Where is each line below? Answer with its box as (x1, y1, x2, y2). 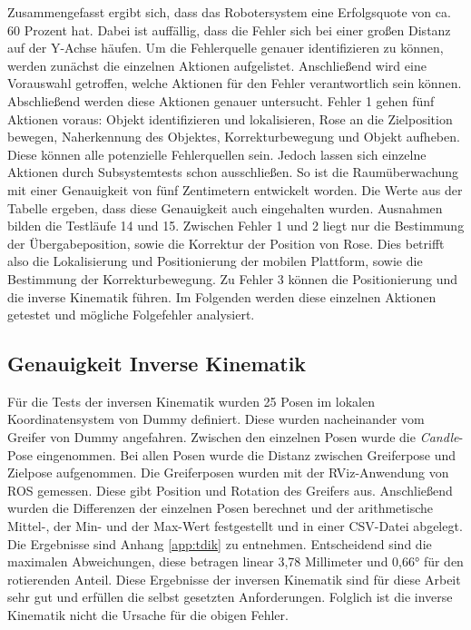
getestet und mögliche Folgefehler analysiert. (7, 305, 255, 324)
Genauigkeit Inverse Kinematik (7, 349, 307, 378)
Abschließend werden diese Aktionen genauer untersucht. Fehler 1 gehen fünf (7, 91, 435, 110)
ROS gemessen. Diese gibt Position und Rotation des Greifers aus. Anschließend (7, 480, 453, 499)
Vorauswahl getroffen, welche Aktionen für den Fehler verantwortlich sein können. (7, 74, 462, 93)
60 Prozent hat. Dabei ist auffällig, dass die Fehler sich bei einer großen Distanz (7, 20, 451, 39)
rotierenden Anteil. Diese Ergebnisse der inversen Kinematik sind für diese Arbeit (7, 569, 461, 588)
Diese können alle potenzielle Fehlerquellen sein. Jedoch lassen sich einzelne (7, 144, 427, 163)
